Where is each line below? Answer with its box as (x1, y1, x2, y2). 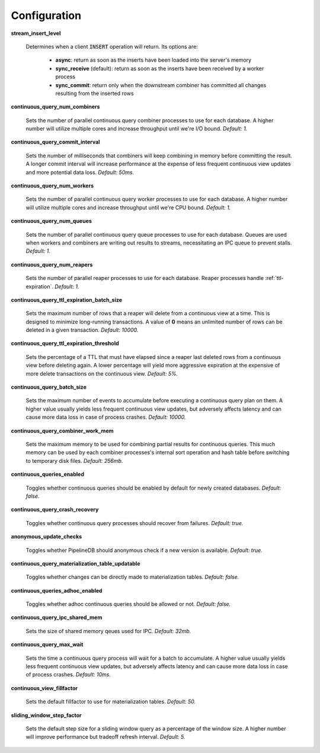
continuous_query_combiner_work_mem (11, 427, 114, 434)
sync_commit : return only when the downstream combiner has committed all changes (55, 81, 267, 88)
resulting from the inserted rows (55, 90, 134, 97)
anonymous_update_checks (11, 533, 82, 540)
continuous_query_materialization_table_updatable (11, 560, 140, 567)
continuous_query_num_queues (11, 217, 92, 225)
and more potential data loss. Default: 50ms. (25, 169, 135, 176)
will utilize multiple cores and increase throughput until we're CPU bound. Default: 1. (25, 204, 231, 211)
